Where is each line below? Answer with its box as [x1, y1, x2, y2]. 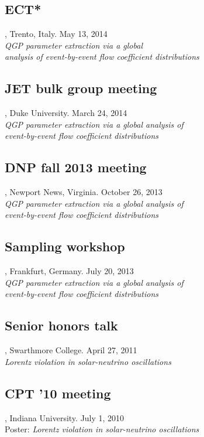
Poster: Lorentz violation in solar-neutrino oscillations [5, 423, 199, 435]
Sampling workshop [5, 237, 125, 255]
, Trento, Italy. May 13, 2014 [5, 28, 108, 40]
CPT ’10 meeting [5, 384, 111, 402]
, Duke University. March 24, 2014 [5, 107, 127, 119]
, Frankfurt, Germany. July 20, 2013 [5, 265, 134, 277]
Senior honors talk [5, 316, 118, 334]
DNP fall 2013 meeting [5, 158, 147, 176]
